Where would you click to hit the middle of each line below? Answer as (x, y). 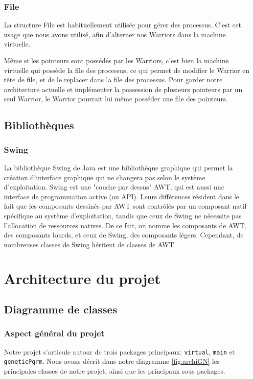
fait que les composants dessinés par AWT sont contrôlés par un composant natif (125, 206)
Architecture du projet (82, 278)
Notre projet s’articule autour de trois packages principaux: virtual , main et (120, 351)
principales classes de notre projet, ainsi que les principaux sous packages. (115, 371)
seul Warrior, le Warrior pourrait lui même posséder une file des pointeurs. (116, 99)
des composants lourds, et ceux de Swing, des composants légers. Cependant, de (124, 235)
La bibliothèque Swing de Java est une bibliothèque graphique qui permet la (118, 167)
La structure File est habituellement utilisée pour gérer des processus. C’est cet (123, 25)
